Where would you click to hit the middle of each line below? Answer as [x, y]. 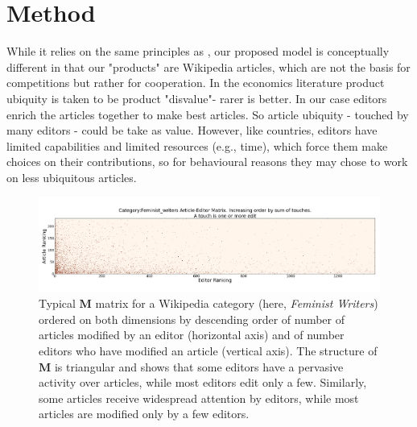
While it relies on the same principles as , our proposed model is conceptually [198, 51]
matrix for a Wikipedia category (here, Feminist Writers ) [237, 303]
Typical [57, 303]
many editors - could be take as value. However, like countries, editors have [192, 130]
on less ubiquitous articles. [72, 177]
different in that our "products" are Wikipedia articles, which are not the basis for [208, 66]
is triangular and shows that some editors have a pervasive [199, 366]
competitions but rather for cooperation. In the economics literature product [196, 83]
